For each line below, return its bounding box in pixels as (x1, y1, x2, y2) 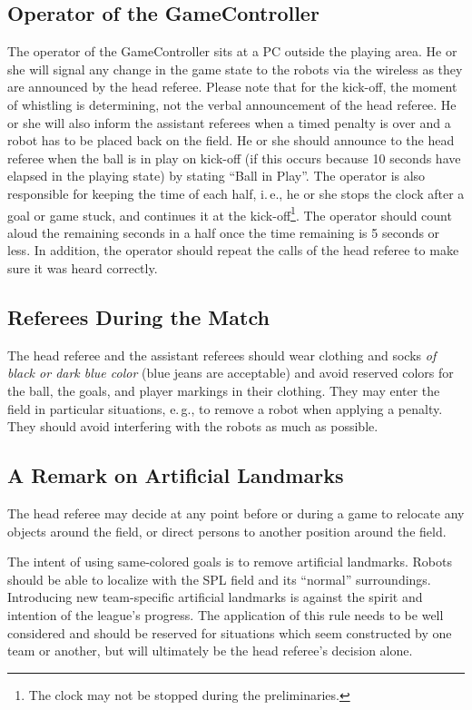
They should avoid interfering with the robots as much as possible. (7, 417, 379, 436)
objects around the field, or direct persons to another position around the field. (7, 521, 447, 540)
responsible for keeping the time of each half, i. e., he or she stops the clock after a (7, 183, 465, 202)
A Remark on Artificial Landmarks (7, 461, 344, 489)
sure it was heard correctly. (7, 258, 158, 277)
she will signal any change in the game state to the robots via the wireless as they (7, 59, 463, 78)
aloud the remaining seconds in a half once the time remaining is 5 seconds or (7, 222, 440, 242)
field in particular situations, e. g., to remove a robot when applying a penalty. (7, 399, 443, 418)
